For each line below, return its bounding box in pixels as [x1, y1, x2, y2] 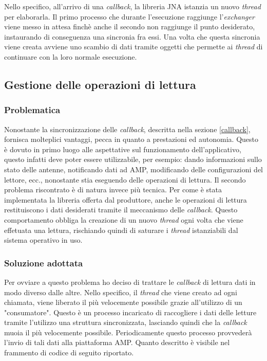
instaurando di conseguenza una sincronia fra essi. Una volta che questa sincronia [4, 31, 260, 42]
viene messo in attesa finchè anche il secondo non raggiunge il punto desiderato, [4, 21, 255, 32]
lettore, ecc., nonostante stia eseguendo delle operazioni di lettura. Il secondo [4, 174, 246, 185]
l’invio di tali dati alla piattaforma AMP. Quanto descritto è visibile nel [4, 337, 230, 348]
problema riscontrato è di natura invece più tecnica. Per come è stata [4, 184, 222, 195]
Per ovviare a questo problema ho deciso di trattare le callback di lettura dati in [4, 276, 256, 287]
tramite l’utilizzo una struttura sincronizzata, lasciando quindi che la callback [4, 317, 247, 328]
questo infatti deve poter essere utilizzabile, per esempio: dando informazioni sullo [4, 154, 262, 165]
